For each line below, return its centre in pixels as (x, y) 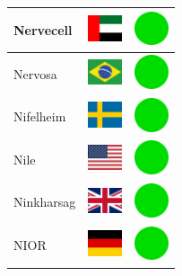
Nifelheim (40, 116)
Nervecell (43, 29)
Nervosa (35, 73)
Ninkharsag (45, 202)
